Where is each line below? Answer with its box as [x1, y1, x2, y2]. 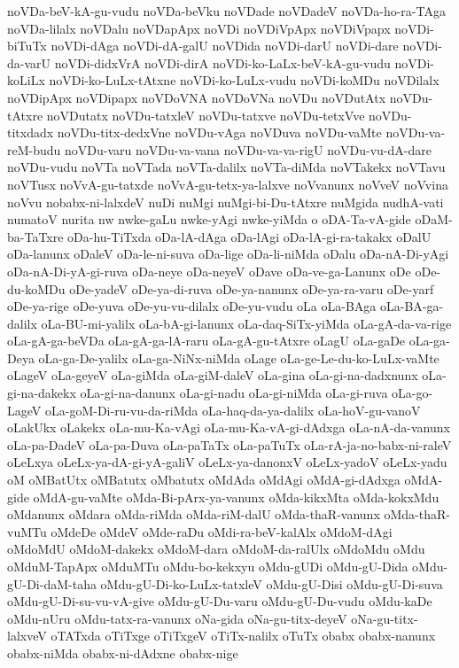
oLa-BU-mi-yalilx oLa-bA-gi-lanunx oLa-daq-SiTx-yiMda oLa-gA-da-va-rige [41, 314, 452, 332]
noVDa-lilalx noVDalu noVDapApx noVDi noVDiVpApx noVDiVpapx [7, 19, 391, 37]
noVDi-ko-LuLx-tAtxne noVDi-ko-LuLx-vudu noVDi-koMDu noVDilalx [49, 71, 440, 89]
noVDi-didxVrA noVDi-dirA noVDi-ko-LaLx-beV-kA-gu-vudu [54, 53, 391, 72]
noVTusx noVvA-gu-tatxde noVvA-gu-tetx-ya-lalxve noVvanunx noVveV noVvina [7, 175, 448, 193]
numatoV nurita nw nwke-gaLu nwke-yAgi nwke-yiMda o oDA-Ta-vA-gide [7, 210, 411, 229]
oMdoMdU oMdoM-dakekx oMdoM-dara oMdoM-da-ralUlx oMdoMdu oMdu [7, 540, 425, 558]
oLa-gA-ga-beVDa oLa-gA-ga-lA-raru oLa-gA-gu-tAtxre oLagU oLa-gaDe [7, 331, 406, 350]
